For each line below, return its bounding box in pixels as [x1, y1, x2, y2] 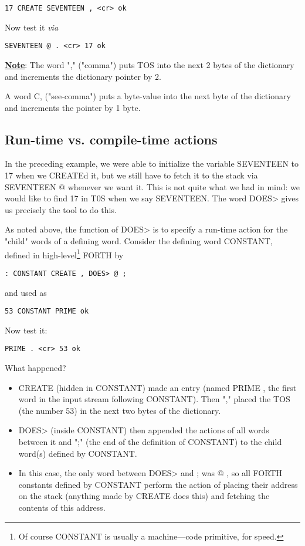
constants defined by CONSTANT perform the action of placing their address [18, 478, 298, 490]
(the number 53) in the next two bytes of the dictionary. [18, 404, 221, 416]
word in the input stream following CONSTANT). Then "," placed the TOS [18, 393, 290, 405]
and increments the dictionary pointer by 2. [5, 70, 161, 82]
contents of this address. [18, 501, 106, 513]
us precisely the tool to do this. [5, 203, 117, 215]
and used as [5, 286, 47, 298]
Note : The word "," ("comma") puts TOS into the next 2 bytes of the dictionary [5, 58, 294, 70]
